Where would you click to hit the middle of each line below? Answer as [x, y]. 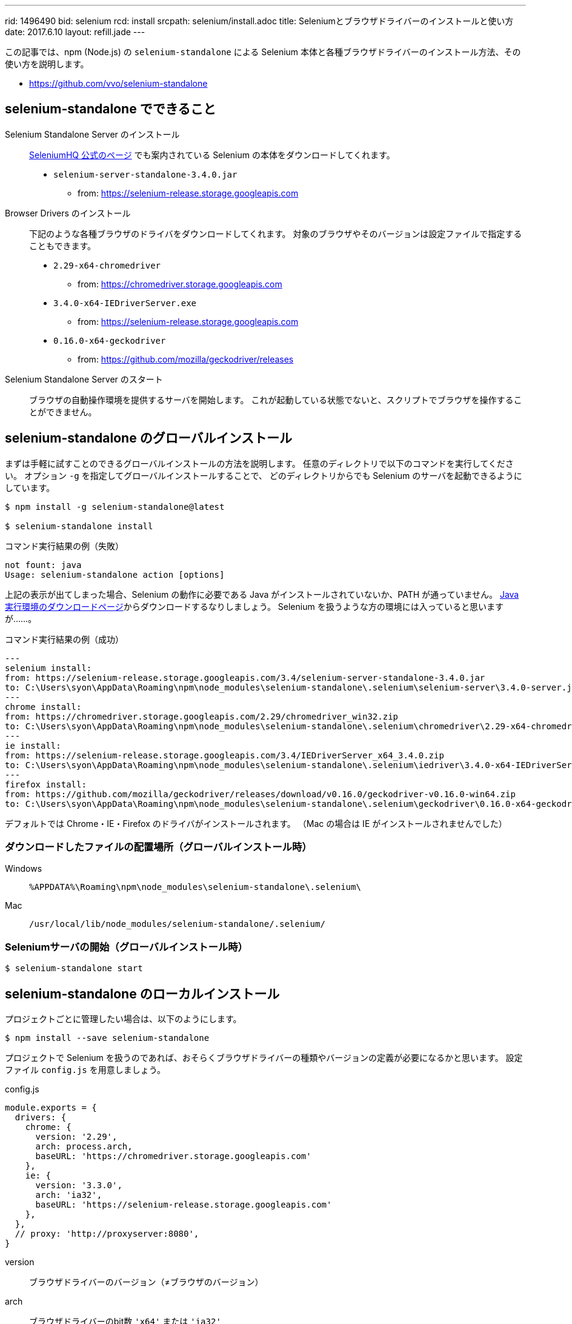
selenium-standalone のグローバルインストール [149, 438]
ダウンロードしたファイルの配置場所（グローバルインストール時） [158, 847]
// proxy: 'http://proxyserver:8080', [107, 1234]
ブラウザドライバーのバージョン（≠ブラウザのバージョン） [146, 1282]
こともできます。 [63, 246]
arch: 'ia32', [69, 1195]
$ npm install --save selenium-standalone [107, 1038]
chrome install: [43, 707]
